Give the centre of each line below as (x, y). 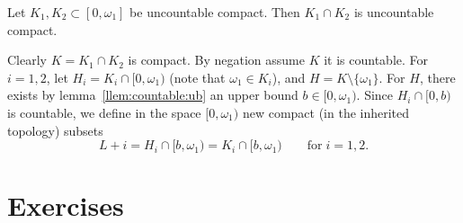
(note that (197, 77)
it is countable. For (376, 60)
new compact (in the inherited (326, 112)
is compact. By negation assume (216, 60)
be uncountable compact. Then (215, 12)
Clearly (27, 60)
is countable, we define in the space (104, 112)
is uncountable (394, 12)
